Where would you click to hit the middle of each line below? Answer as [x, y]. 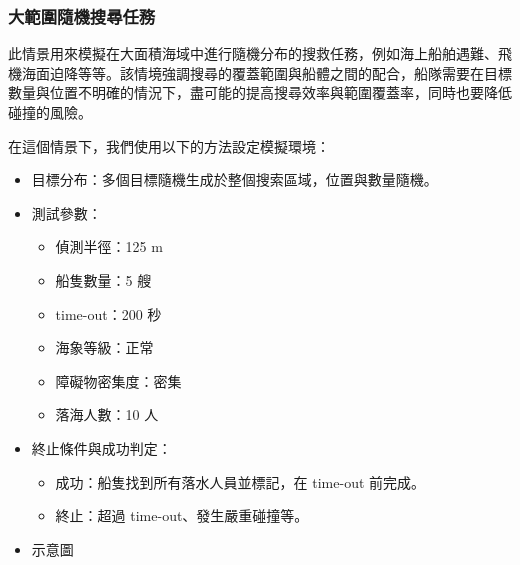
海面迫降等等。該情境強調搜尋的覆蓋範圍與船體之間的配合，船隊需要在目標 [266, 72]
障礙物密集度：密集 [118, 380]
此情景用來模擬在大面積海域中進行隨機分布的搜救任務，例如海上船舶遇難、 [253, 53]
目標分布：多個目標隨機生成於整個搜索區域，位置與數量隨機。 [234, 179]
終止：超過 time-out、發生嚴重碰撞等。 [182, 515]
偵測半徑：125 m [109, 246]
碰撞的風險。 [50, 112]
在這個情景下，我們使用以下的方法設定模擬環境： [169, 145]
